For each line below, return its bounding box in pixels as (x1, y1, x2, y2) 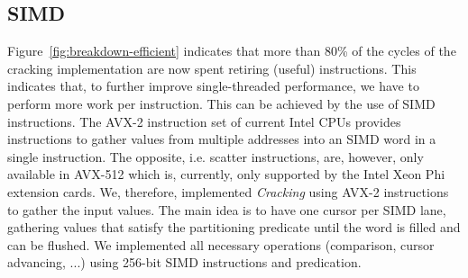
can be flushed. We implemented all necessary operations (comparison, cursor (7, 235, 435, 254)
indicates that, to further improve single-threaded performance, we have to (7, 76, 419, 95)
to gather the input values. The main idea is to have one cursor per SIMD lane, (7, 200, 446, 219)
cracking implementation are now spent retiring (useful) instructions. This (7, 58, 417, 77)
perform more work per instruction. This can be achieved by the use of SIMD (7, 94, 436, 112)
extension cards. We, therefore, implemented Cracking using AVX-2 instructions (7, 182, 449, 201)
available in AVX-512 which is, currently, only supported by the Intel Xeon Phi (7, 165, 445, 184)
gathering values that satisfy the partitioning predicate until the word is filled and (7, 218, 461, 237)
